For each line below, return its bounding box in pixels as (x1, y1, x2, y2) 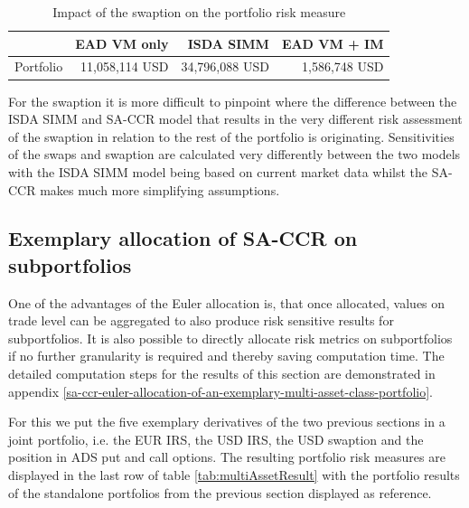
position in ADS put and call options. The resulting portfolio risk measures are (8, 447, 446, 466)
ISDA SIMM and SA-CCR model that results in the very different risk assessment (8, 109, 463, 128)
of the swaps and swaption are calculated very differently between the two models (8, 145, 461, 164)
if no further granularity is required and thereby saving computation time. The (8, 346, 445, 365)
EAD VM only (75, 33, 169, 52)
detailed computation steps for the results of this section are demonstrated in (8, 364, 436, 383)
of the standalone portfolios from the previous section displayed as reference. (8, 483, 432, 502)
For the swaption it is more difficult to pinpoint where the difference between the (8, 91, 457, 110)
